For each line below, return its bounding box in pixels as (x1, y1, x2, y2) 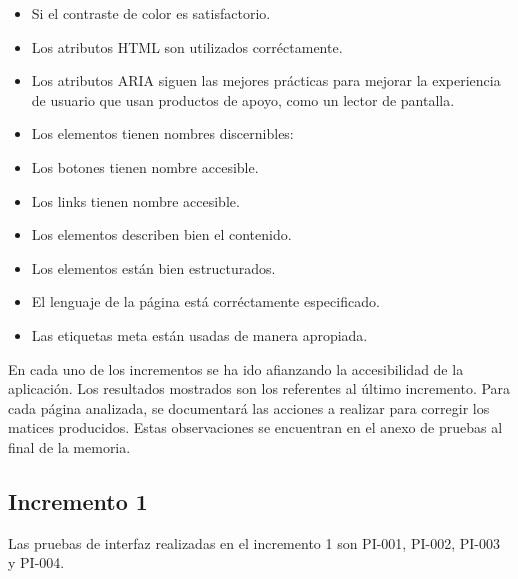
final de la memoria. (8, 436, 131, 457)
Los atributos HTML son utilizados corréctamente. (31, 36, 343, 57)
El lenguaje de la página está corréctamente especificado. (31, 291, 380, 312)
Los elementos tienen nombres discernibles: (31, 123, 294, 144)
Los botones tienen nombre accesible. (31, 156, 259, 177)
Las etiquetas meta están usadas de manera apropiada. (31, 324, 368, 345)
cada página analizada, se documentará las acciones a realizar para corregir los (8, 397, 490, 418)
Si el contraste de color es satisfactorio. (31, 3, 271, 23)
